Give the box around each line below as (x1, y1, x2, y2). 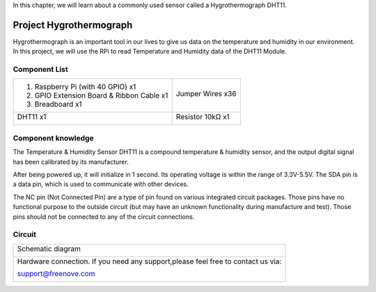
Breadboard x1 (34, 100, 83, 109)
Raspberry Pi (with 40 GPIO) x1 (34, 82, 136, 92)
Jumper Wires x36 (175, 89, 237, 99)
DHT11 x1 (17, 112, 47, 122)
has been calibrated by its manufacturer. (13, 157, 129, 166)
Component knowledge (13, 133, 94, 143)
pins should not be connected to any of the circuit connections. (13, 213, 195, 221)
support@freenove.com (17, 268, 95, 278)
